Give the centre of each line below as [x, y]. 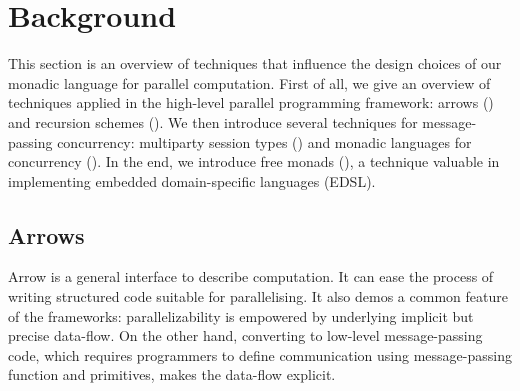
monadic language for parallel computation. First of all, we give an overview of [249, 82]
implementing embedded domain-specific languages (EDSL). [192, 180]
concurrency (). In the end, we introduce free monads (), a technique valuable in [254, 161]
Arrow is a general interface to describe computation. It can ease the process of [251, 276]
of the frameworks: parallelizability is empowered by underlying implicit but [241, 315]
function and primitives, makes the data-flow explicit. [172, 374]
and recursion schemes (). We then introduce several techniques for [213, 121]
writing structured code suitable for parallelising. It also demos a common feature [258, 296]
